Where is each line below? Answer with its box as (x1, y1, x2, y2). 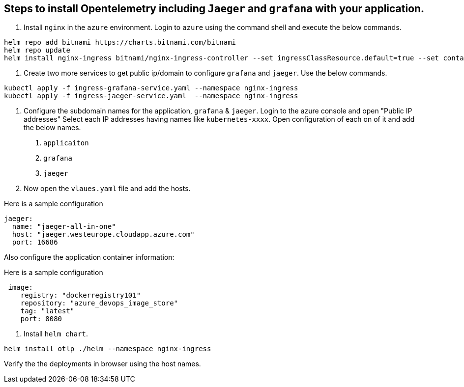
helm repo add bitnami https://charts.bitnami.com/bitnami (4, 38, 236, 47)
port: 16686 (12, 238, 58, 247)
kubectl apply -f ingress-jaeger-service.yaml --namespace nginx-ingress (4, 92, 298, 100)
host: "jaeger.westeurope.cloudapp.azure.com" (12, 230, 195, 239)
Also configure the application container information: (4, 253, 174, 262)
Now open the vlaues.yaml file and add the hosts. (24, 184, 191, 193)
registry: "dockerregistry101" (20, 291, 141, 300)
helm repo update (4, 46, 70, 55)
